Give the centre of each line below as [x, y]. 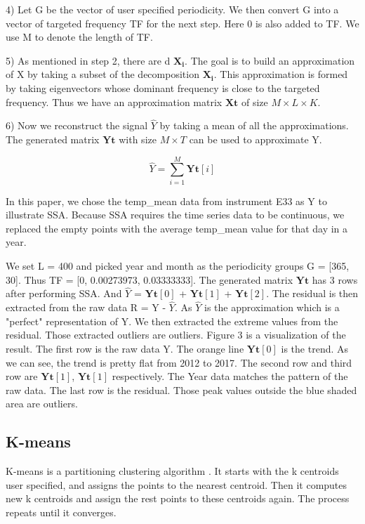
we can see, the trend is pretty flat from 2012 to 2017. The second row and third [179, 362]
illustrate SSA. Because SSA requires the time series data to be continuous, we [175, 215]
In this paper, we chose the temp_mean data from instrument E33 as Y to [166, 201]
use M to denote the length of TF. [79, 37]
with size [138, 139]
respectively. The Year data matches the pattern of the [230, 376]
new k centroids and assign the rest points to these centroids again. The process [178, 498]
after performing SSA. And [64, 293]
